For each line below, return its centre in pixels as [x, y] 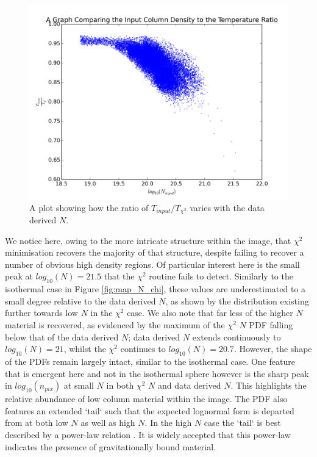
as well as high [108, 423]
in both [120, 385]
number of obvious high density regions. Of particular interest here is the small [152, 264]
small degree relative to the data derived [80, 300]
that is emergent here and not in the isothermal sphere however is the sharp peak [157, 373]
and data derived [189, 385]
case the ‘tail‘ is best [242, 423]
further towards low [41, 313]
